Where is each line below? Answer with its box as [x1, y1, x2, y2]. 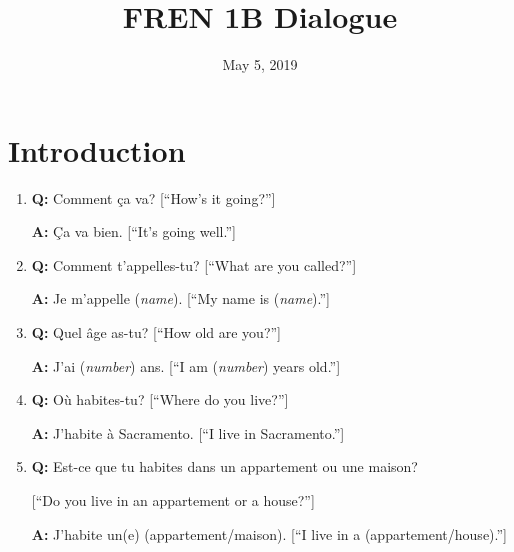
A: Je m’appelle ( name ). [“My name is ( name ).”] [31, 288, 330, 309]
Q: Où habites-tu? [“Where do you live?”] [31, 389, 289, 410]
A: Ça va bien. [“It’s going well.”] [31, 221, 236, 242]
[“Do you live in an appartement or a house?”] [31, 490, 315, 510]
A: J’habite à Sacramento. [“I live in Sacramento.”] [31, 422, 345, 443]
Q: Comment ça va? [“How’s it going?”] [31, 187, 276, 208]
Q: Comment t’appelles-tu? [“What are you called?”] [31, 254, 357, 275]
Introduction [8, 129, 186, 170]
